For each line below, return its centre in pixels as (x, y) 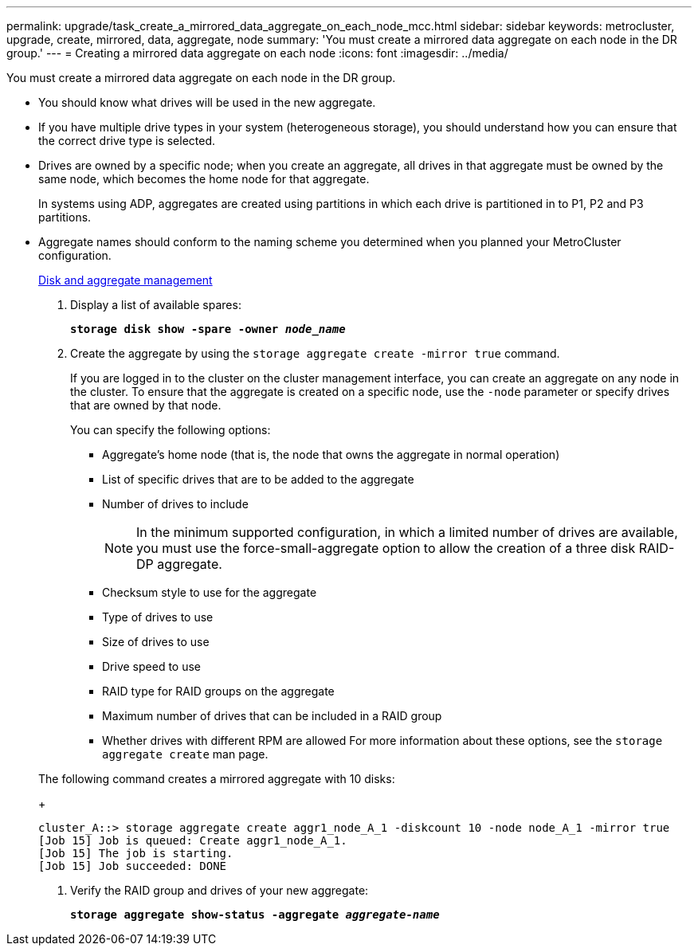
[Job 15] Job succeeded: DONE (133, 866)
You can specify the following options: (171, 430)
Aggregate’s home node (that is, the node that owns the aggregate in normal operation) (331, 454)
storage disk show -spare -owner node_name (208, 329)
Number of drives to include (175, 504)
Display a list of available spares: (156, 305)
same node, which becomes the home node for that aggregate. (204, 179)
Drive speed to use (151, 666)
